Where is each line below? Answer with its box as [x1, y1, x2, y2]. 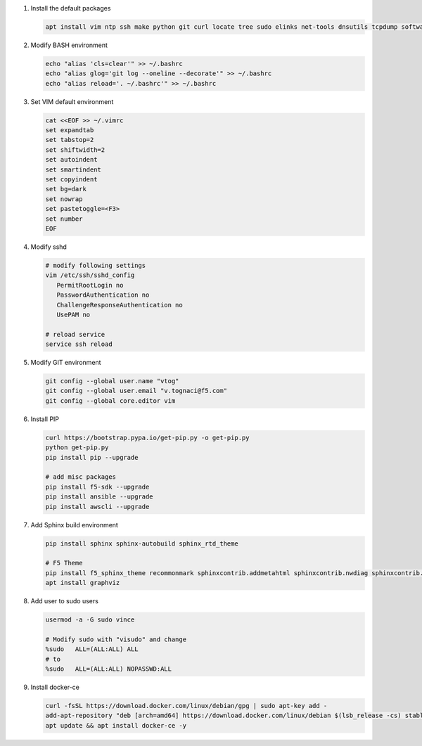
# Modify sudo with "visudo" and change [45, 635, 186, 643]
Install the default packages [30, 4, 111, 12]
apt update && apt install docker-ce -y [45, 721, 186, 729]
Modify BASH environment [30, 41, 108, 49]
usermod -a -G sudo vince [45, 616, 135, 624]
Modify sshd [30, 243, 67, 251]
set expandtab [45, 127, 94, 134]
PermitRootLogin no [56, 281, 124, 289]
